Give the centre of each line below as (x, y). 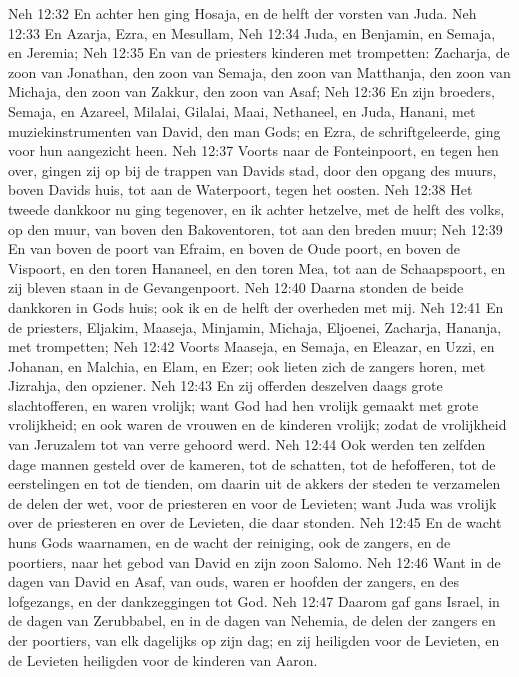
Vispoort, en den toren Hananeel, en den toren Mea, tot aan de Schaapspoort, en (257, 267)
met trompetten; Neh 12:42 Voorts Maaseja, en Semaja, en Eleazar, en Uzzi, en (251, 346)
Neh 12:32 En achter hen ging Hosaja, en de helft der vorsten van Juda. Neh (242, 13)
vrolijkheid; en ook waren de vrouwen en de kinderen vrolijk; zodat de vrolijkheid (257, 424)
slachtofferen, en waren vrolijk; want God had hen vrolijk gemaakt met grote (243, 404)
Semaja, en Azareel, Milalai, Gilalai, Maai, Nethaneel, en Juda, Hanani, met (242, 110)
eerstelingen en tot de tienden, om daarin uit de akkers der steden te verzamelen (254, 483)
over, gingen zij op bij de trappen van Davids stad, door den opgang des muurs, (252, 169)
